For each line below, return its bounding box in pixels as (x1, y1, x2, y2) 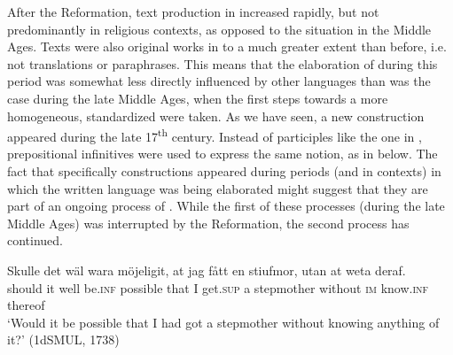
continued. (7, 231, 64, 250)
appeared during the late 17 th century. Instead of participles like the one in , (7, 125, 422, 145)
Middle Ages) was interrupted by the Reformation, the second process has (7, 213, 410, 232)
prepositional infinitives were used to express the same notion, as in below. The (7, 144, 438, 163)
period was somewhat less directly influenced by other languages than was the (7, 72, 431, 90)
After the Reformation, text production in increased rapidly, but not (7, 3, 379, 20)
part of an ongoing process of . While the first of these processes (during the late (7, 197, 445, 215)
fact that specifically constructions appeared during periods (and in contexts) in (7, 162, 441, 180)
